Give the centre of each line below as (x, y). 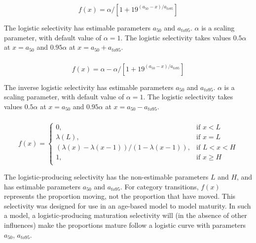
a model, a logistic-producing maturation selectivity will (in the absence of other (126, 215)
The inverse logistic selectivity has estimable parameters (89, 87)
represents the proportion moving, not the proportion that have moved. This (120, 196)
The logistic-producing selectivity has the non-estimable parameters (106, 176)
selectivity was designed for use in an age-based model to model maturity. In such (128, 205)
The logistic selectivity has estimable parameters (77, 27)
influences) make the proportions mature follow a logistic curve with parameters (125, 225)
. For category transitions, (159, 186)
